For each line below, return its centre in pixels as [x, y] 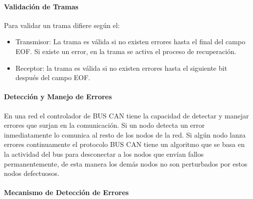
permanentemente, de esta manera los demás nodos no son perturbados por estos [126, 163]
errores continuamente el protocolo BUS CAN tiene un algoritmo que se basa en [124, 144]
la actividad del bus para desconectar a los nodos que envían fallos [104, 154]
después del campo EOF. [53, 77]
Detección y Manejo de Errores [58, 97]
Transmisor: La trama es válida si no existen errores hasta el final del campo [130, 42]
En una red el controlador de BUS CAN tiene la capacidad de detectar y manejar [126, 115]
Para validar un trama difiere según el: [62, 25]
